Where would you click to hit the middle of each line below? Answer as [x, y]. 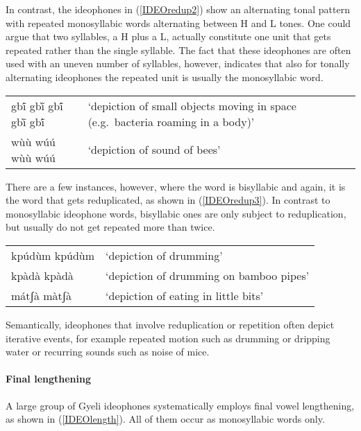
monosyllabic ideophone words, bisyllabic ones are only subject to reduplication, [176, 213]
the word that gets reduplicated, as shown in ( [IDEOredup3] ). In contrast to [168, 200]
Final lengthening [49, 379]
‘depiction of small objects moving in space [192, 105]
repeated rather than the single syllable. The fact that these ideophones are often [178, 50]
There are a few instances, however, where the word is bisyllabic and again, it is [176, 186]
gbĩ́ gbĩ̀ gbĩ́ [37, 105]
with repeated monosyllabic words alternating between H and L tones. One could [178, 23]
